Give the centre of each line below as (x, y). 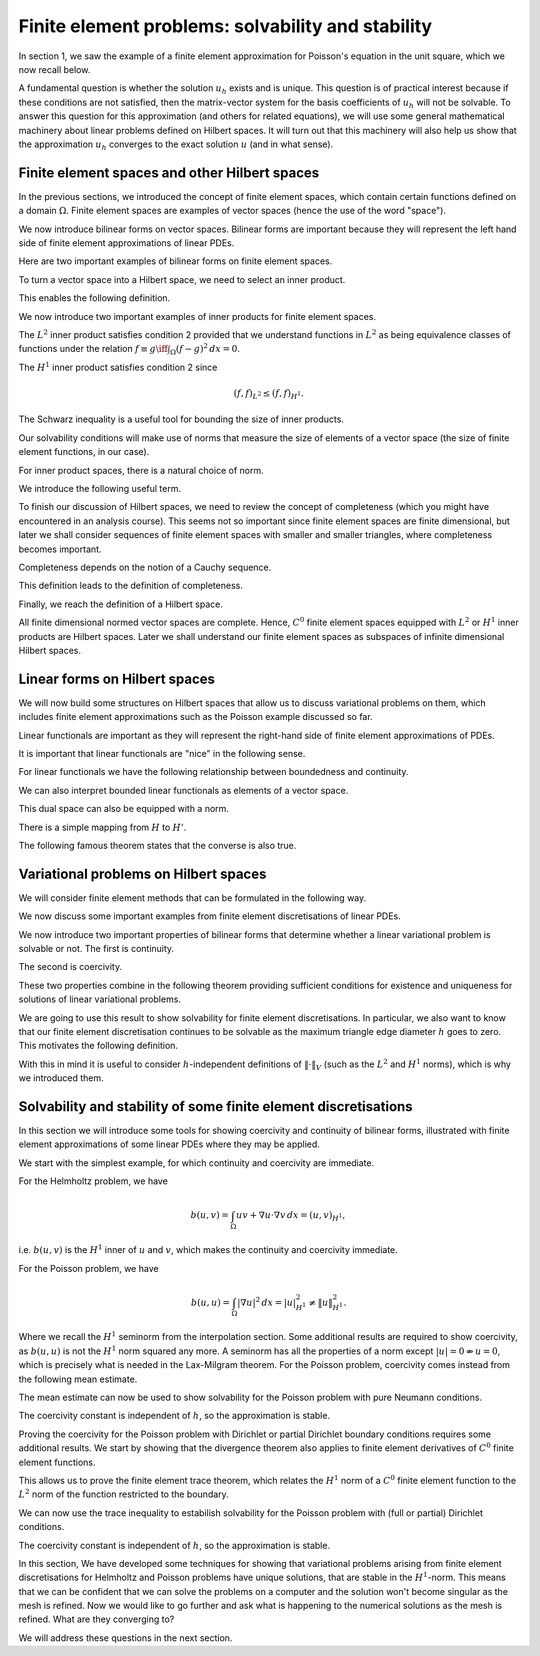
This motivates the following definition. (98, 1046)
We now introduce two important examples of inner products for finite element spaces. (197, 316)
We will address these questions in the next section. (125, 1637)
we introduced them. (61, 1078)
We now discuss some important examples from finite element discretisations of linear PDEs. (210, 916)
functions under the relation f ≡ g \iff (93, 349)
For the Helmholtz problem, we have (93, 1181)
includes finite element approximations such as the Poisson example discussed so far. (196, 717)
